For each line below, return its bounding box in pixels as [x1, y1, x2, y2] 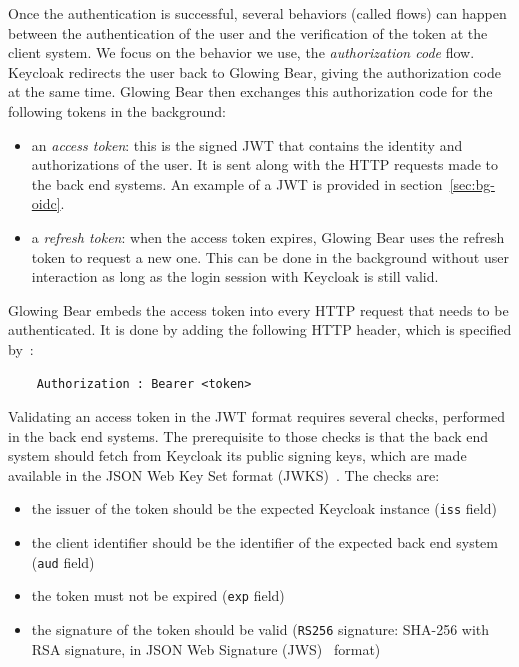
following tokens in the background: [8, 100, 226, 121]
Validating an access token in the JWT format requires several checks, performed [8, 406, 505, 427]
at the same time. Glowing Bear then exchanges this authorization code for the [8, 81, 493, 102]
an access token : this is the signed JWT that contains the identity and [31, 134, 463, 155]
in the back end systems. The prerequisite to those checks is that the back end [8, 425, 489, 446]
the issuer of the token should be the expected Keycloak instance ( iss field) [31, 498, 497, 519]
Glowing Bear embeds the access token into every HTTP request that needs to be [8, 299, 509, 320]
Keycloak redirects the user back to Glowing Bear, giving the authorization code [8, 61, 501, 82]
